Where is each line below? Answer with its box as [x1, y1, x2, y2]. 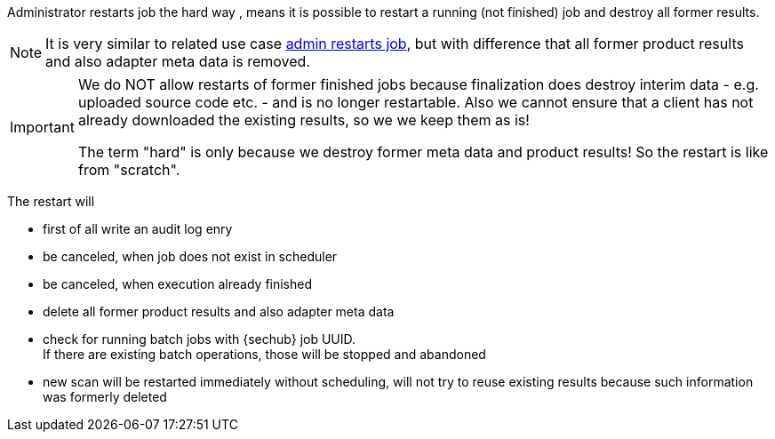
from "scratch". [77, 161, 180, 179]
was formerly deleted [43, 389, 167, 404]
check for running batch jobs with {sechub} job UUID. [43, 331, 356, 347]
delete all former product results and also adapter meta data [43, 304, 395, 319]
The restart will [7, 194, 95, 209]
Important [10, 118, 75, 136]
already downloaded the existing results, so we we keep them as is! [77, 111, 530, 129]
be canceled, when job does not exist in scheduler [43, 249, 338, 264]
